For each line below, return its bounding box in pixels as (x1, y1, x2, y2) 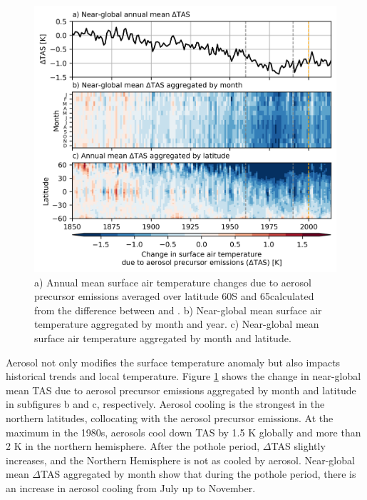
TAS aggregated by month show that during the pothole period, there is (41, 466, 356, 481)
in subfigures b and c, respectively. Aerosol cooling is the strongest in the (6, 396, 325, 411)
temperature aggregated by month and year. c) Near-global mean (34, 316, 319, 331)
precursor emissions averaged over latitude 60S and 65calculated (34, 289, 314, 304)
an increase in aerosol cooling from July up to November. (6, 480, 256, 495)
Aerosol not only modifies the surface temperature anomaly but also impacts (6, 354, 341, 369)
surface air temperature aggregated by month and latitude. (34, 330, 291, 345)
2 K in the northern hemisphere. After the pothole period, (6, 439, 260, 454)
